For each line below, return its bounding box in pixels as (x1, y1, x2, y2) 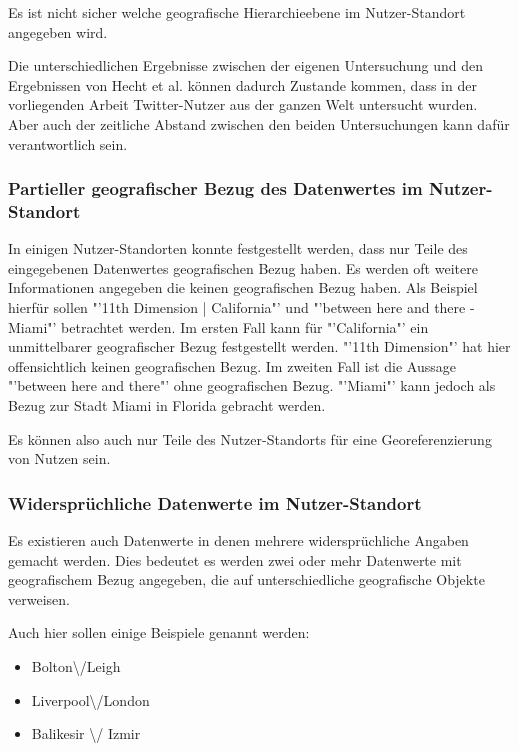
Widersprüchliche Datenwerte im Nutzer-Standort (8, 490, 422, 515)
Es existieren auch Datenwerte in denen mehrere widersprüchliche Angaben (8, 530, 469, 551)
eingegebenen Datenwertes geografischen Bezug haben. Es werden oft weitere (8, 257, 478, 278)
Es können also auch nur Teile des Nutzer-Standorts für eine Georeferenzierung (8, 428, 492, 449)
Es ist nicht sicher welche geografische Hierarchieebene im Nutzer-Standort (8, 2, 466, 22)
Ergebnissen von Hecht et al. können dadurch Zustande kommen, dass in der (8, 74, 477, 95)
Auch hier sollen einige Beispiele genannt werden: (8, 622, 310, 643)
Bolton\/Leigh (31, 656, 121, 677)
